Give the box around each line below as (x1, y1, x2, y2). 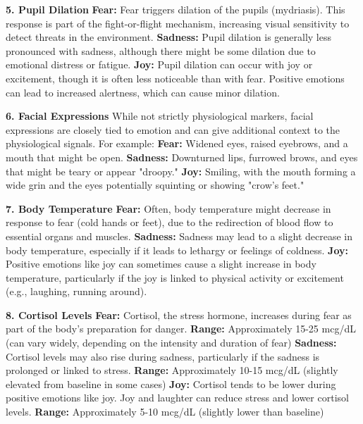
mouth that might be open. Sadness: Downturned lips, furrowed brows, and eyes (6, 149, 358, 164)
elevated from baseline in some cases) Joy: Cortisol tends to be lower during (6, 376, 336, 391)
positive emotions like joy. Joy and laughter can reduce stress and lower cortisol (6, 390, 349, 405)
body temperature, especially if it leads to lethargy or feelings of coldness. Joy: (6, 242, 348, 257)
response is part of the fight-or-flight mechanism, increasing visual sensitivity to (6, 15, 350, 30)
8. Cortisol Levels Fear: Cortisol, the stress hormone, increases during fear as (6, 307, 352, 322)
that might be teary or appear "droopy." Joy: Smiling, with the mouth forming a (6, 163, 356, 178)
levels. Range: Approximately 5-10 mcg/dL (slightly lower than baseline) (6, 404, 324, 419)
